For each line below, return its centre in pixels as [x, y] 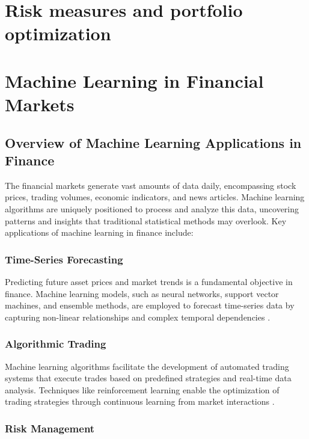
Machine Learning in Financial [134, 80]
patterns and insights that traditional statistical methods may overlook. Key [146, 220]
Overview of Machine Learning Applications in [153, 142]
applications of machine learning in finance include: [99, 232]
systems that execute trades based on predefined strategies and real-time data [148, 378]
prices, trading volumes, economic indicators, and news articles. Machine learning [155, 197]
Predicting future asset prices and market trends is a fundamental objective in [149, 281]
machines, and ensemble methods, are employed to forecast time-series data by [150, 305]
